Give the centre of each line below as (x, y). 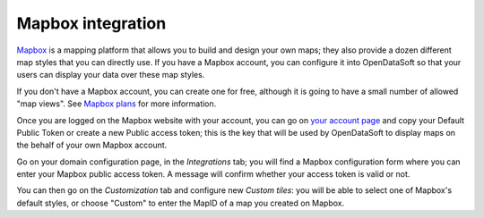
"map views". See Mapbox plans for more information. (117, 104)
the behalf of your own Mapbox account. (92, 145)
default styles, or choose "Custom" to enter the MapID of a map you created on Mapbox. (181, 203)
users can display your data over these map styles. (111, 75)
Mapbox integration (91, 23)
